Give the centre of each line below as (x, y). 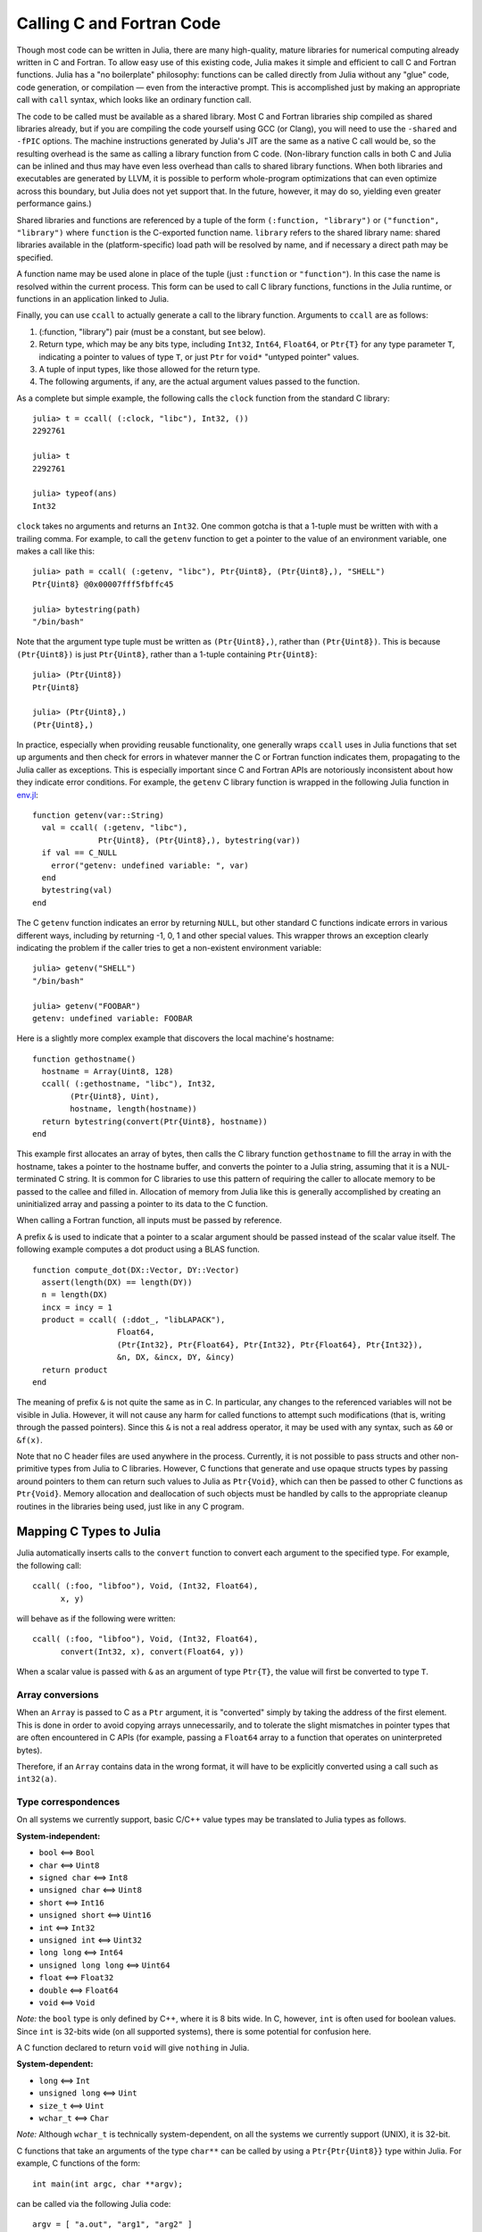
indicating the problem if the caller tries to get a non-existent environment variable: (169, 947)
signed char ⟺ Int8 (83, 1878)
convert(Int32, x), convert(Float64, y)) (152, 1651)
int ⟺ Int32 (67, 1928)
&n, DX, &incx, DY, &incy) (176, 1358)
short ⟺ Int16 (71, 1903)
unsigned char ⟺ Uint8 (91, 1890)
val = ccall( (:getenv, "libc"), (115, 828)
